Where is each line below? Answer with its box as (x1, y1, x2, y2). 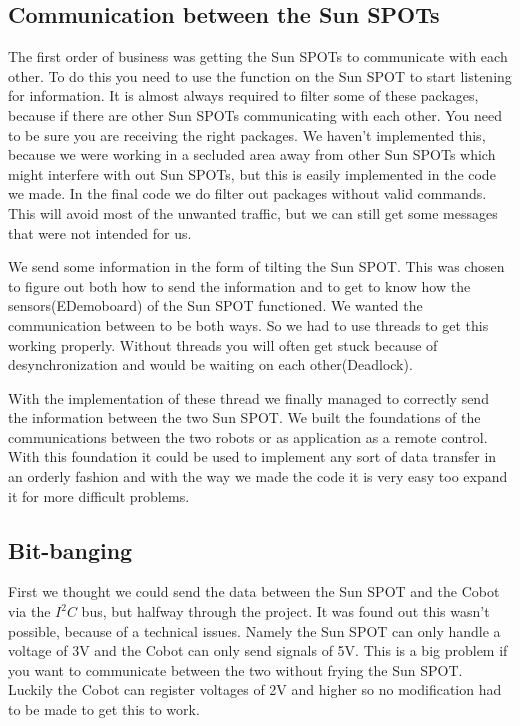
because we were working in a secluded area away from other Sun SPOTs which (8, 144, 496, 165)
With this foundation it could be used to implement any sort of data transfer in (8, 446, 497, 467)
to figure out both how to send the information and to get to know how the (8, 275, 471, 296)
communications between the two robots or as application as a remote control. (8, 426, 488, 447)
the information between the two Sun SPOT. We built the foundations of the (8, 407, 481, 428)
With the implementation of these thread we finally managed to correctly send (8, 387, 489, 408)
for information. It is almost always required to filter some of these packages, (8, 85, 479, 106)
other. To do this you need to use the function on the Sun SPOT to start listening (8, 65, 512, 86)
